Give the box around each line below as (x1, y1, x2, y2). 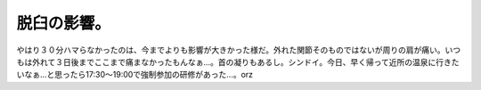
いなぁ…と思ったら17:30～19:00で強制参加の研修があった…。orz (16, 70, 254, 80)
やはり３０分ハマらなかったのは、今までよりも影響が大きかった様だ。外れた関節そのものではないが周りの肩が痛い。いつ (16, 45, 461, 55)
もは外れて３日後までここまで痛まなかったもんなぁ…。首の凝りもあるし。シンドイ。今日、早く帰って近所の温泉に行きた (16, 56, 460, 67)
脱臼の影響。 (16, 13, 111, 33)
